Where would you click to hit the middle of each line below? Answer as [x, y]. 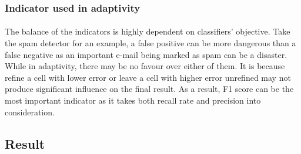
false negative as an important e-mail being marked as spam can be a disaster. [146, 54]
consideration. [30, 112]
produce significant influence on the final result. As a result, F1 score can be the [149, 89]
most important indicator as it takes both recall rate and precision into [133, 100]
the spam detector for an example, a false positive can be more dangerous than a [150, 43]
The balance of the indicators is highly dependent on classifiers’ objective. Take [148, 31]
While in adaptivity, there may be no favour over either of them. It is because [145, 66]
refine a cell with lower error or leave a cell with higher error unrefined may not [148, 77]
